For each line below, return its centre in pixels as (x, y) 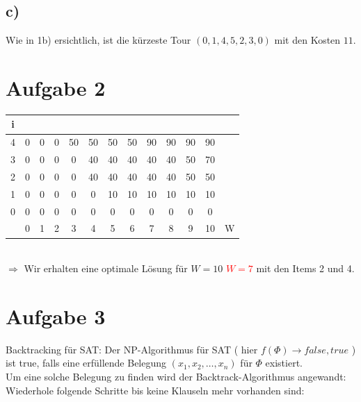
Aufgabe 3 (56, 316)
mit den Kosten (307, 40)
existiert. (284, 363)
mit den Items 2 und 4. (305, 268)
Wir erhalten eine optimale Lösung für (106, 268)
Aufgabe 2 (56, 87)
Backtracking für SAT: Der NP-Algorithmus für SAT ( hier (132, 349)
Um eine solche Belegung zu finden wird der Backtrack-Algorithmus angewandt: (176, 377)
